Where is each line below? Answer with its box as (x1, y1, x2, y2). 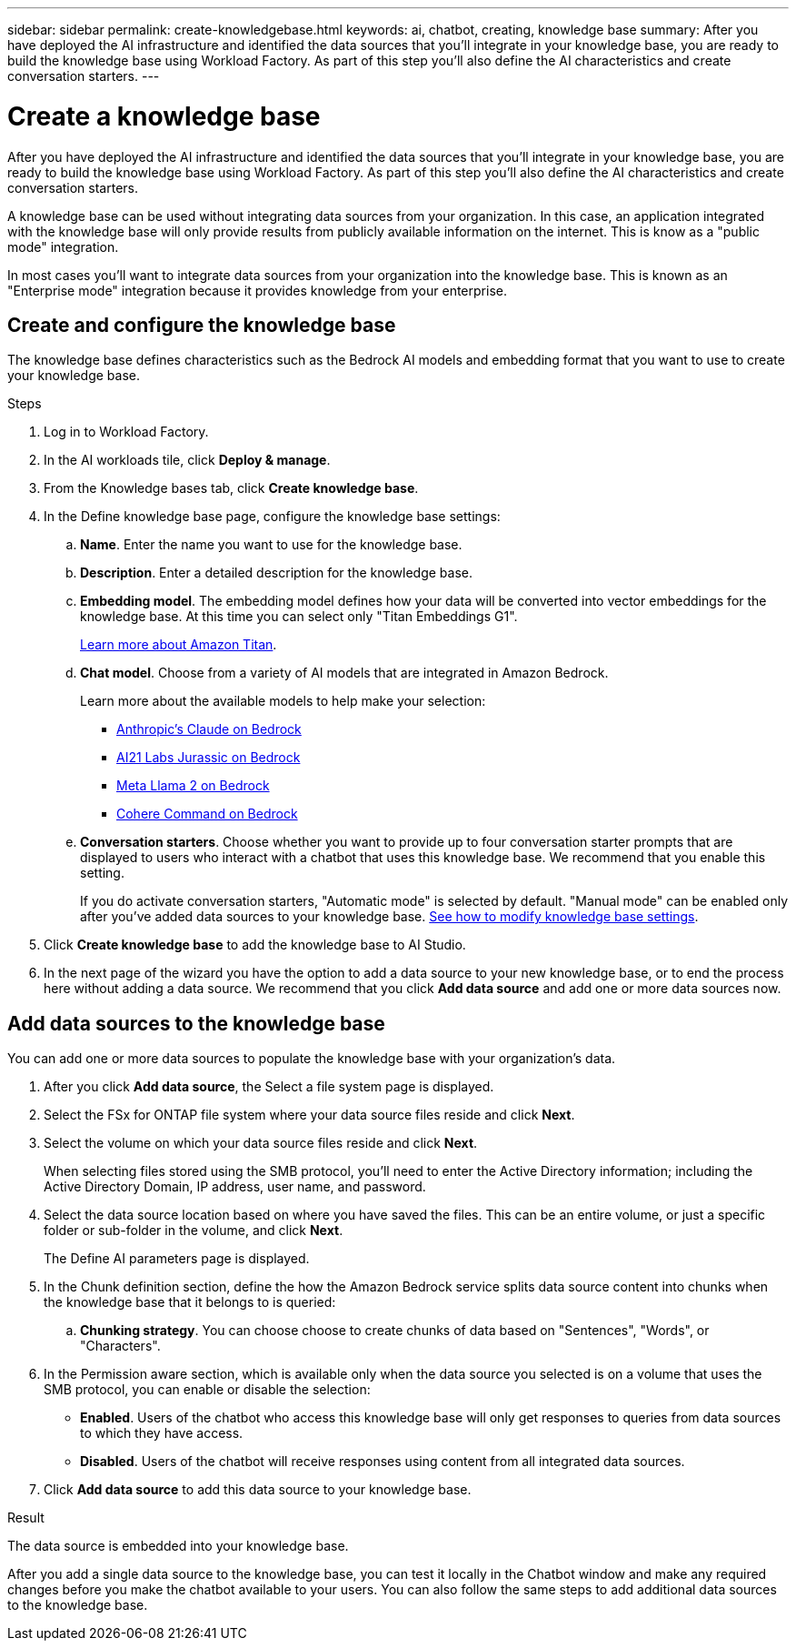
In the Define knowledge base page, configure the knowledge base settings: (44, 508, 501, 525)
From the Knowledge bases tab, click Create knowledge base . (44, 480, 419, 497)
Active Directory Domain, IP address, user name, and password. (44, 1179, 426, 1195)
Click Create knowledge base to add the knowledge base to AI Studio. (44, 937, 466, 953)
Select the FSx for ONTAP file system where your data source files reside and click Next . (44, 1107, 575, 1123)
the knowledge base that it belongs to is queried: (44, 1294, 336, 1311)
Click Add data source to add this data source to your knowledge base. (44, 1482, 472, 1498)
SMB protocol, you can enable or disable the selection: (44, 1382, 371, 1398)
